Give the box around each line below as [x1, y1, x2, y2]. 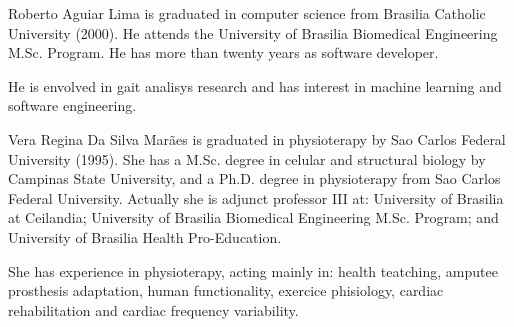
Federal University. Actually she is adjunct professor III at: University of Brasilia [8, 187, 504, 208]
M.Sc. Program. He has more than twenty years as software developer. [8, 42, 439, 63]
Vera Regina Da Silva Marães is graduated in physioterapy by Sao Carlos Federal [8, 128, 506, 149]
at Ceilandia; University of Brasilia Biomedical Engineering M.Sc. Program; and [8, 207, 499, 228]
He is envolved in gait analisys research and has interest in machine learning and [8, 75, 502, 96]
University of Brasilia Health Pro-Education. [8, 226, 282, 247]
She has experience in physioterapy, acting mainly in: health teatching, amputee [8, 260, 498, 281]
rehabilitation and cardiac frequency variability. [8, 299, 299, 320]
